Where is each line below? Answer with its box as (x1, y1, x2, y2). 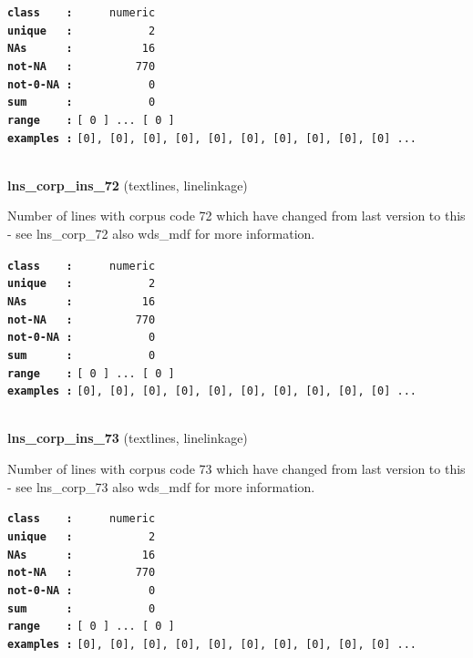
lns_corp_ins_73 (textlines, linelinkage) (7, 428, 248, 447)
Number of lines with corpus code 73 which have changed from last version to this (7, 459, 466, 478)
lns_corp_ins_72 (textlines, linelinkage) (7, 175, 248, 194)
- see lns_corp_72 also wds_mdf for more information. (7, 224, 315, 243)
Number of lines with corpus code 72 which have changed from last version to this (7, 206, 466, 225)
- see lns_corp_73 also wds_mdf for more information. (7, 477, 315, 496)
